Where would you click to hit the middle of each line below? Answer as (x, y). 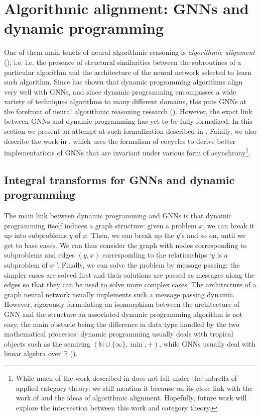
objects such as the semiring (47, 343)
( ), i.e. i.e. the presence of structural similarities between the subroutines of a (123, 62)
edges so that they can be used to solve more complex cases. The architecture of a (130, 284)
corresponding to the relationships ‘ (157, 255)
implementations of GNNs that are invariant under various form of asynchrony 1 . (127, 152)
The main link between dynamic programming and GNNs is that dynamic (118, 216)
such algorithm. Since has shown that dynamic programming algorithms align (123, 82)
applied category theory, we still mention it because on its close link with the (134, 388)
